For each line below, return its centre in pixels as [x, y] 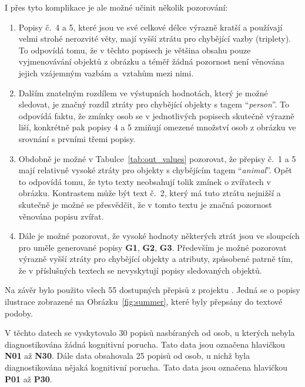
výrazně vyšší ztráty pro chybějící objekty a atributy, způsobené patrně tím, [156, 259]
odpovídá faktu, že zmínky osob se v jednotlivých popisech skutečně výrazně [156, 115]
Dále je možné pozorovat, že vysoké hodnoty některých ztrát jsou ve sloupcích [159, 236]
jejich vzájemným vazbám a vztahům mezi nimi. [106, 73]
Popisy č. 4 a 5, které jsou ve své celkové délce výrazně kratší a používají [150, 27]
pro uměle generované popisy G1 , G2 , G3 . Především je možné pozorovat [152, 247]
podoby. [19, 313]
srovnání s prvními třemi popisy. [77, 138]
